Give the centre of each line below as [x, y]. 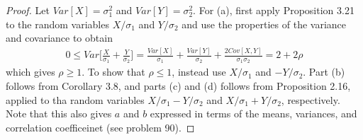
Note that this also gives [59, 113]
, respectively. [311, 99]
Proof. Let [28, 10]
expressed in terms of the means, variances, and [253, 113]
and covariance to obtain [59, 38]
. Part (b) [324, 72]
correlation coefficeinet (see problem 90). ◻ [100, 127]
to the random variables [57, 24]
